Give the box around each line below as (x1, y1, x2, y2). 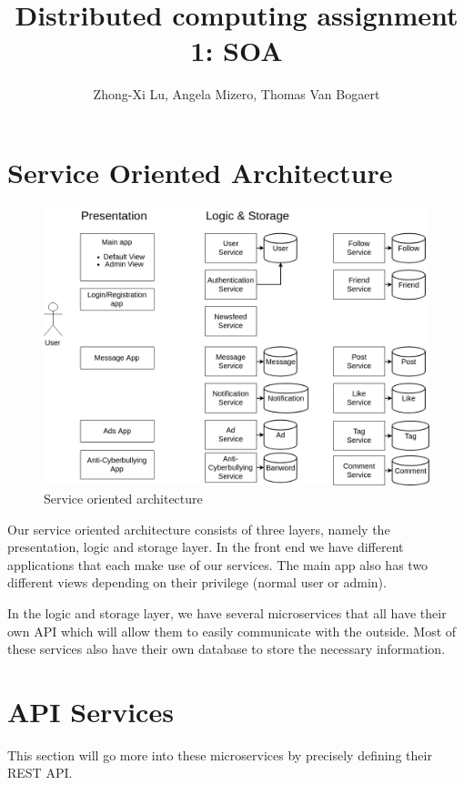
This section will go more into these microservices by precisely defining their (7, 745, 432, 764)
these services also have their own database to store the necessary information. (7, 639, 446, 658)
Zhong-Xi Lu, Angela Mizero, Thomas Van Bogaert (93, 85, 380, 104)
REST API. (7, 763, 73, 782)
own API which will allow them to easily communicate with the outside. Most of (7, 621, 457, 640)
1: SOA (190, 32, 283, 69)
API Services (7, 692, 174, 729)
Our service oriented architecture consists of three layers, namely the (7, 519, 390, 538)
